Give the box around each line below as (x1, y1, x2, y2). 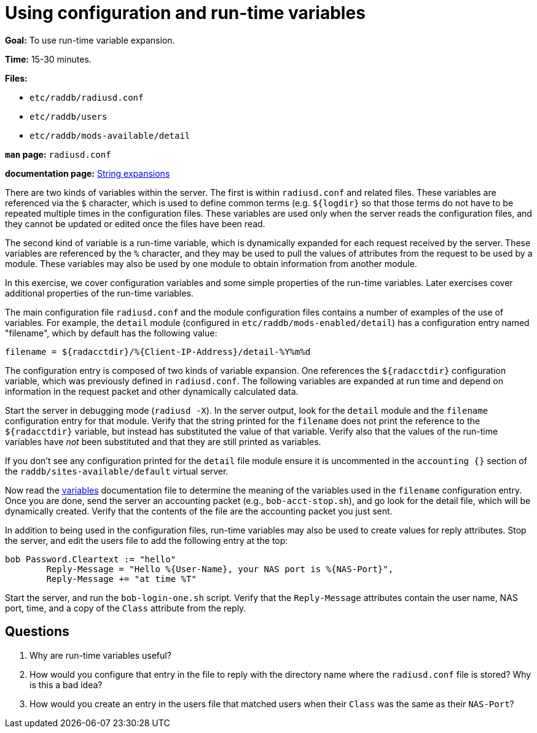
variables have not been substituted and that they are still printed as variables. (5, 436, 321, 447)
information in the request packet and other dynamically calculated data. (5, 386, 299, 397)
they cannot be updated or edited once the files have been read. (5, 218, 265, 229)
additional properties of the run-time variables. (5, 287, 194, 298)
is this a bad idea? (29, 679, 103, 690)
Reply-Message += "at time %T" (46, 573, 197, 584)
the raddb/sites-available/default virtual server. (5, 465, 229, 476)
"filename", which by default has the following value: (5, 327, 218, 338)
